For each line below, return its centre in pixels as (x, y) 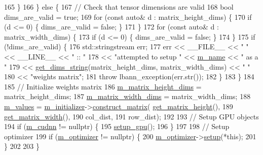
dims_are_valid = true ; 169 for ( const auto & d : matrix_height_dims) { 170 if (128, 17)
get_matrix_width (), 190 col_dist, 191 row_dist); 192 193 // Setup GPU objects (131, 116)
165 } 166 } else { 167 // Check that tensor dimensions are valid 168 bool (119, 7)
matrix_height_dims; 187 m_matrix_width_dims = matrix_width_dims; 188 (127, 96)
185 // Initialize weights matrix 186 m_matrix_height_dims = (103, 86)
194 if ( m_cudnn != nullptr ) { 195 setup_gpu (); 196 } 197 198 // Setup (117, 126)
